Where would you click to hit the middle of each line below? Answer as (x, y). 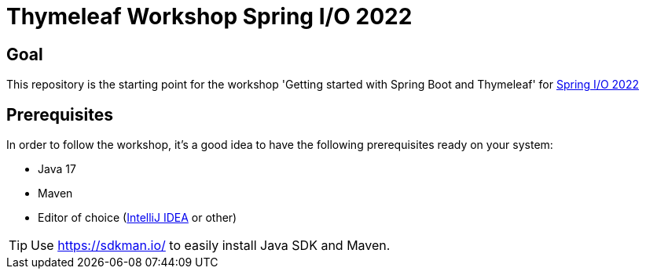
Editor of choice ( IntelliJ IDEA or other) (138, 218)
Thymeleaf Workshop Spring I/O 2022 (209, 16)
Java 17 (57, 169)
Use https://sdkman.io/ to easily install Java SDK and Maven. (211, 246)
